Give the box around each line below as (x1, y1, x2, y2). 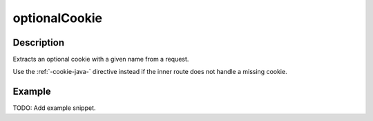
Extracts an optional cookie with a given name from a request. (12, 55, 189, 64)
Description (12, 37, 65, 48)
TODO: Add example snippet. (12, 104, 96, 112)
